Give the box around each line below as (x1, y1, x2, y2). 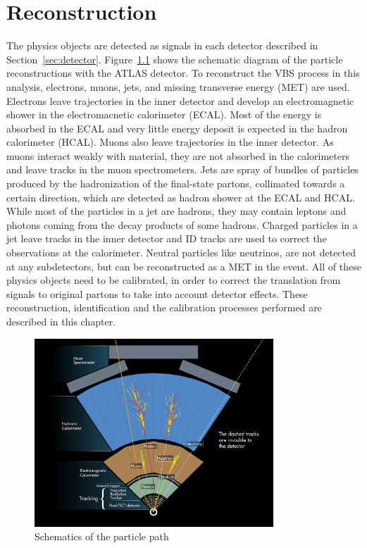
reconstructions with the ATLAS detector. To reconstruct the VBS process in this (6, 66, 360, 80)
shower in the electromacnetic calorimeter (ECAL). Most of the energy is (6, 107, 322, 122)
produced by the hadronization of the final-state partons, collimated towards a (6, 176, 345, 191)
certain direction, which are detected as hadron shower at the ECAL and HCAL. (6, 189, 355, 204)
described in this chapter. (6, 314, 116, 328)
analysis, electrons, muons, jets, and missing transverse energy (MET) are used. (6, 79, 350, 94)
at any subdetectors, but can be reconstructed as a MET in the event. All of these (6, 259, 361, 273)
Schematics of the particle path (35, 529, 169, 544)
